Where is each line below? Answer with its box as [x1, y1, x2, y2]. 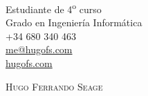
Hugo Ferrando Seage [6, 79, 103, 93]
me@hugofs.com [6, 42, 73, 57]
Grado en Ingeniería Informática [6, 15, 142, 30]
